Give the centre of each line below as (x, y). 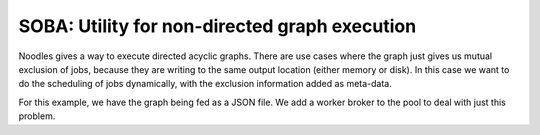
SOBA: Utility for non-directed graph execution (217, 26)
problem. (37, 116)
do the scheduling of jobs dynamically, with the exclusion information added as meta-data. (205, 84)
